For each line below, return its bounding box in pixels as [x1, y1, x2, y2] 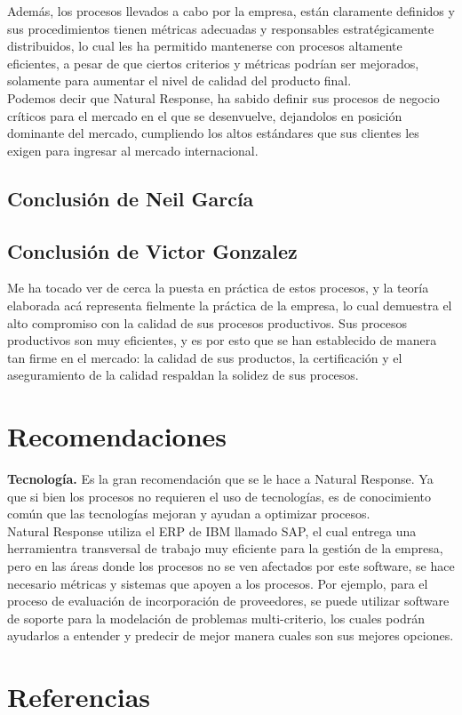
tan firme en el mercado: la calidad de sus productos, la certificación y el [7, 348, 402, 366]
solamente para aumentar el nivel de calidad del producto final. [7, 71, 352, 90]
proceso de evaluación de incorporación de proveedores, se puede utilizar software [7, 591, 450, 610]
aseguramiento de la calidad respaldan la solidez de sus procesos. [7, 366, 359, 384]
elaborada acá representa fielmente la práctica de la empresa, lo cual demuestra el [7, 295, 452, 314]
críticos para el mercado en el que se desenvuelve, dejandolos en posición [7, 106, 402, 125]
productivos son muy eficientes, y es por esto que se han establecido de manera [7, 331, 437, 349]
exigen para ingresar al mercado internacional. [7, 141, 259, 159]
